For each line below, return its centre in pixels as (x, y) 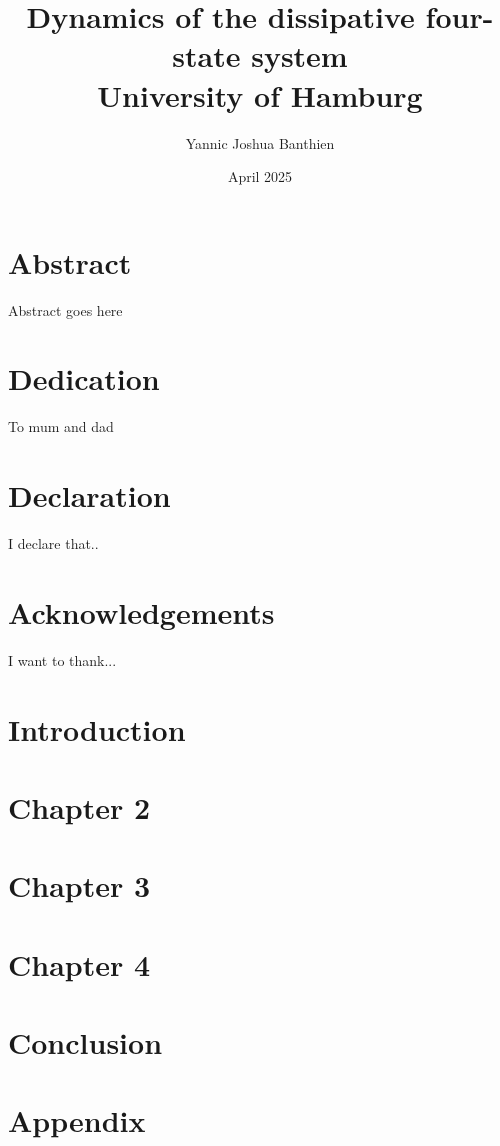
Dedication (84, 378)
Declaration (89, 495)
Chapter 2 (79, 806)
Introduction (97, 728)
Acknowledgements (141, 611)
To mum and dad (61, 426)
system (299, 55)
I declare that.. (53, 543)
